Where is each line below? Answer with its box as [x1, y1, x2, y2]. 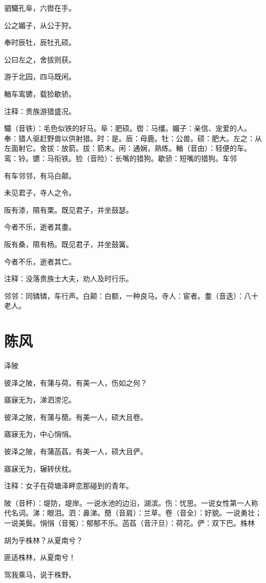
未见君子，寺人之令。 [4, 187, 76, 198]
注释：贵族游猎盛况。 [4, 105, 76, 116]
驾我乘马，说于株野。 [4, 569, 76, 579]
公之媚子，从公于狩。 [4, 19, 76, 30]
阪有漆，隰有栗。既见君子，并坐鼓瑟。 [4, 204, 133, 215]
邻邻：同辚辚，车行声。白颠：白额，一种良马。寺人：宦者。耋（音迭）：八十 [4, 290, 258, 301]
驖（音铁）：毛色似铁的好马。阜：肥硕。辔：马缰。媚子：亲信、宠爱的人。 [4, 123, 251, 133]
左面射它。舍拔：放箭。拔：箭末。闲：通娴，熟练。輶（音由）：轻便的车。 [4, 143, 251, 153]
